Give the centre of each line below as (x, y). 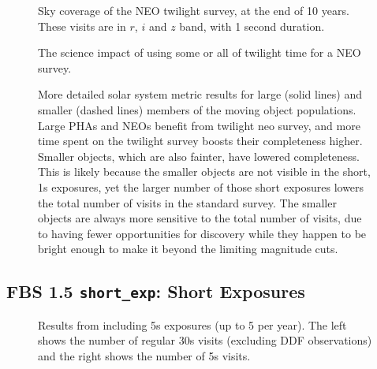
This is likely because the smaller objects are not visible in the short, (204, 171)
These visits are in (82, 26)
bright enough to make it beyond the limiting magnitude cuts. (188, 249)
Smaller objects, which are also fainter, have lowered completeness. (199, 156)
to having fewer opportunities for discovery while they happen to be (202, 233)
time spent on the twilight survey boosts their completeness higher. (200, 141)
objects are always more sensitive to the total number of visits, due (200, 218)
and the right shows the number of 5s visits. (144, 355)
